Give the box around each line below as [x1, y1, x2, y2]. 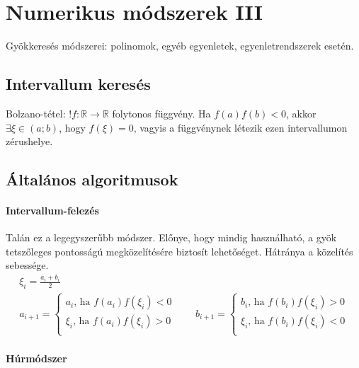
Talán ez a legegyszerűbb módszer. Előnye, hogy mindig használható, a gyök [6, 230, 337, 245]
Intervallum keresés [6, 73, 151, 95]
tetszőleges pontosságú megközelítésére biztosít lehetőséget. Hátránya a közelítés [6, 243, 353, 258]
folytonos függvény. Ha [112, 105, 211, 120]
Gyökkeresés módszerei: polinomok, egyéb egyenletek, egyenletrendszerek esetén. [6, 38, 354, 53]
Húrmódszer [6, 351, 67, 366]
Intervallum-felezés [6, 203, 99, 218]
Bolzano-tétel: [6, 105, 66, 120]
